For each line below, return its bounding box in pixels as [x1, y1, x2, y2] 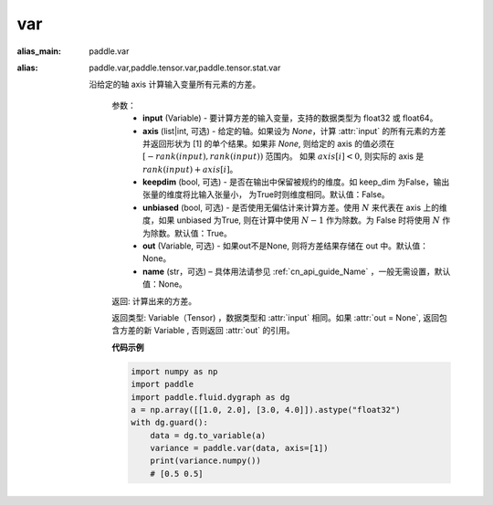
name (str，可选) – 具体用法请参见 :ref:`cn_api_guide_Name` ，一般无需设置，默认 [142, 266, 451, 277]
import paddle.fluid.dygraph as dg [131, 392, 290, 402]
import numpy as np [131, 366, 218, 376]
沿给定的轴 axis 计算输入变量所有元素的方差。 [89, 79, 261, 90]
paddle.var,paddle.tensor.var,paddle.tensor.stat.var [89, 62, 281, 73]
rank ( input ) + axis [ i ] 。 [142, 163, 238, 174]
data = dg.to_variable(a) [150, 430, 267, 440]
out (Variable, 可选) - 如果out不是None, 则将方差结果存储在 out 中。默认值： [142, 240, 429, 251]
